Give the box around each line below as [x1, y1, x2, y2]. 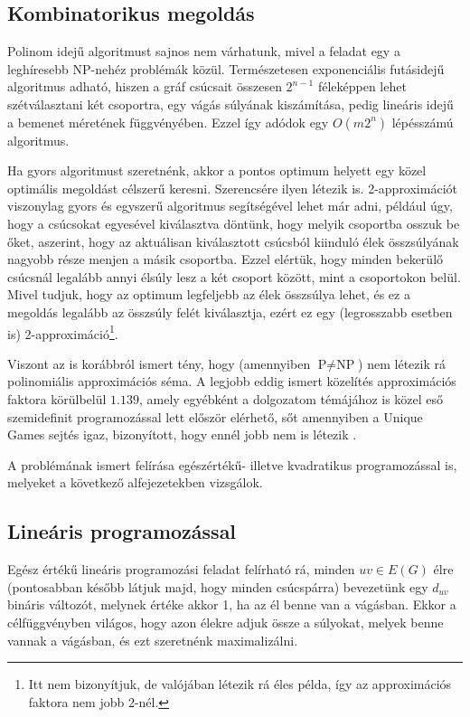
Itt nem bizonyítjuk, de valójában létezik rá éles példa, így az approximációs [28, 675, 452, 693]
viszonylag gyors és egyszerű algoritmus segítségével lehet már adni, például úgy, [7, 196, 453, 215]
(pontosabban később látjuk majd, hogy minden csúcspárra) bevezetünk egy [7, 577, 428, 596]
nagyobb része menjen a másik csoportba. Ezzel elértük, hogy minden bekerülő [7, 250, 444, 269]
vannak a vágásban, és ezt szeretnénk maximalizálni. [7, 630, 298, 649]
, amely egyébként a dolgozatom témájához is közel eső [138, 389, 444, 408]
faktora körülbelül [7, 389, 107, 408]
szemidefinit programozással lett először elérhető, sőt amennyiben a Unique [7, 407, 423, 426]
